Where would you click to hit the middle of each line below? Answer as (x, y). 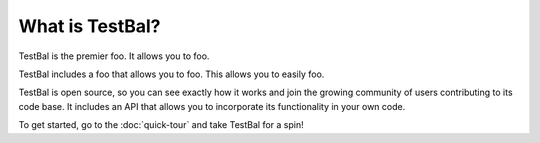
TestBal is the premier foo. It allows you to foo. (114, 56)
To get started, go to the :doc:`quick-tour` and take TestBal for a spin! (161, 125)
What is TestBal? (89, 26)
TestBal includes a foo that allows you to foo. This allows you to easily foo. (171, 74)
